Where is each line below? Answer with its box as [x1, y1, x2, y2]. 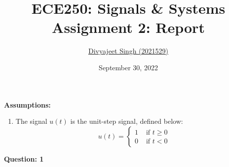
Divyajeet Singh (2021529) [88, 46, 168, 56]
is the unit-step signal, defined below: [70, 116, 183, 126]
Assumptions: [4, 99, 51, 110]
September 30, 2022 [99, 62, 158, 72]
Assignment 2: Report [52, 17, 205, 37]
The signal [15, 116, 47, 126]
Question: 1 [4, 153, 44, 164]
